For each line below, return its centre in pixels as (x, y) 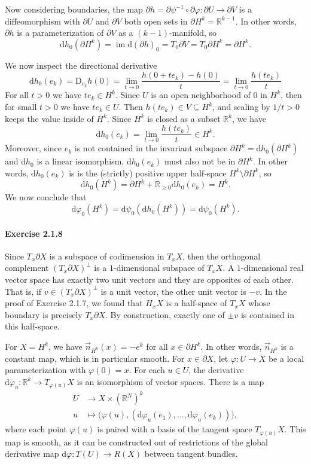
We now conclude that (46, 197)
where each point (36, 429)
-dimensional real (272, 268)
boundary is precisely (44, 314)
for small (21, 107)
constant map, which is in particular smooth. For (95, 358)
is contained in (268, 314)
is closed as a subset (184, 118)
